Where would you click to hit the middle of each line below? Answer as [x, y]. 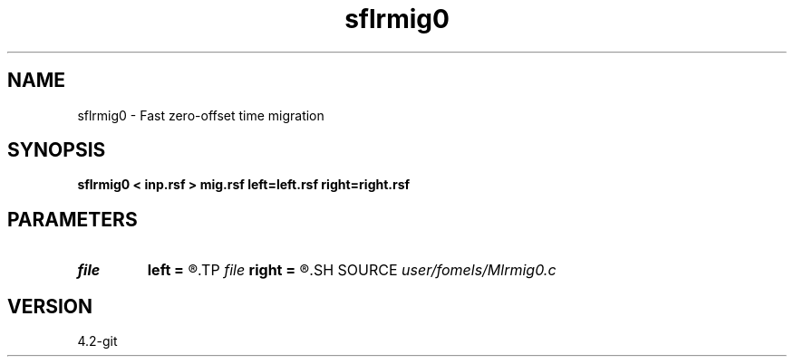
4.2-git [97, 341]
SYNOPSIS [57, 150]
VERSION [50, 306]
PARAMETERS [73, 219]
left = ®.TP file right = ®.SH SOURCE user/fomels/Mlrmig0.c [352, 270]
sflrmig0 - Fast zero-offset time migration [201, 115]
